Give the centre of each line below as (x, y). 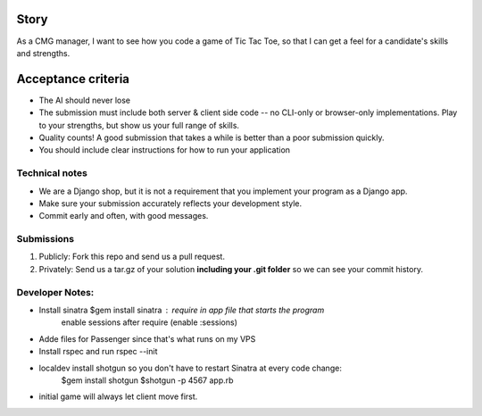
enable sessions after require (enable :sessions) (150, 322)
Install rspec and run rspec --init (98, 352)
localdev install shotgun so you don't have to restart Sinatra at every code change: (191, 368)
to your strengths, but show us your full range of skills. (139, 125)
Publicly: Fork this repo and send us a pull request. (132, 257)
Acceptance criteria (73, 79)
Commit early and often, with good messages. (124, 216)
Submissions (46, 239)
